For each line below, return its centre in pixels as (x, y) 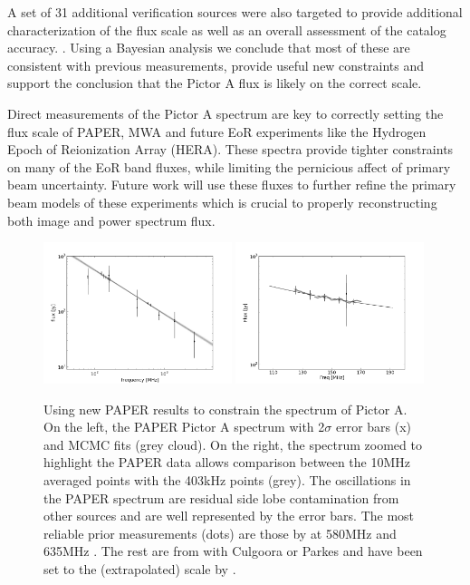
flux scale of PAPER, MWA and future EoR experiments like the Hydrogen (217, 131)
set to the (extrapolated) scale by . (140, 568)
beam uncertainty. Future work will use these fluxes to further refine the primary (232, 185)
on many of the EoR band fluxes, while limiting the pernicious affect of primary (229, 166)
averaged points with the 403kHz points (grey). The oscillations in (227, 479)
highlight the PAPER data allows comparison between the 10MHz (227, 462)
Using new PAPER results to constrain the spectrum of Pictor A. (225, 409)
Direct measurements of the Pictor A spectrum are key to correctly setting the (225, 113)
